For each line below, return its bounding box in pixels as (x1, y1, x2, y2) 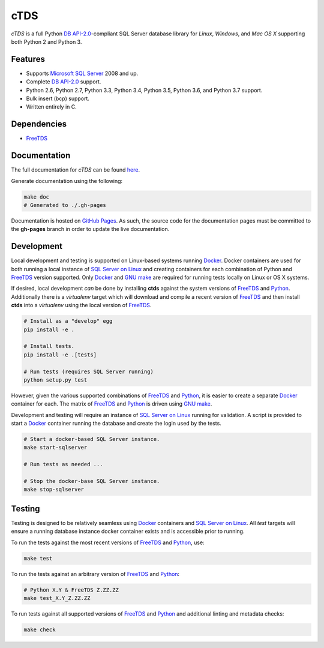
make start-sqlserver (23, 444, 88, 451)
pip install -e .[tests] (23, 351, 97, 358)
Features (11, 54, 45, 64)
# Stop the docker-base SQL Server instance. (23, 478, 160, 485)
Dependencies (11, 119, 67, 129)
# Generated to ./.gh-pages (23, 202, 106, 208)
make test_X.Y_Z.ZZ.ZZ (23, 595, 91, 602)
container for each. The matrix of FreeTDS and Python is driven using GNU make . (11, 400, 212, 407)
